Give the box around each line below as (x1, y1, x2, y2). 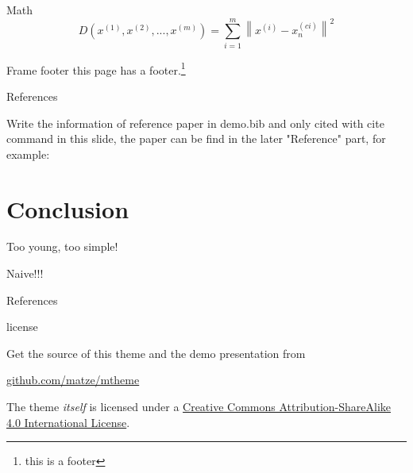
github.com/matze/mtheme (6, 371, 140, 388)
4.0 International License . (6, 413, 130, 430)
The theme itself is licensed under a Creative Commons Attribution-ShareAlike (6, 398, 391, 415)
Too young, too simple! (6, 238, 118, 255)
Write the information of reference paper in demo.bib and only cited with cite (6, 114, 384, 131)
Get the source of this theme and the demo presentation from (6, 344, 306, 361)
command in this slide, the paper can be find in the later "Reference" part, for (6, 130, 386, 147)
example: (6, 145, 50, 162)
